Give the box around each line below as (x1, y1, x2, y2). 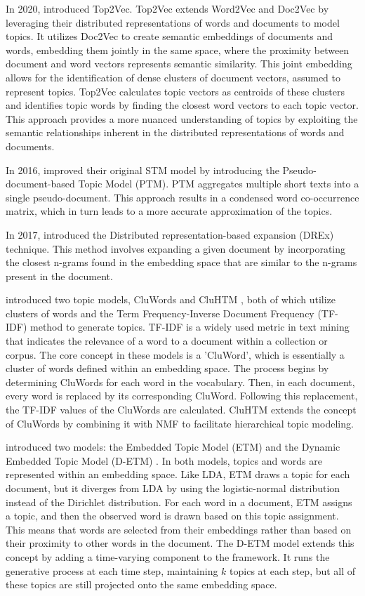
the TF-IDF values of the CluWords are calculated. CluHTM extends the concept (6, 402, 357, 417)
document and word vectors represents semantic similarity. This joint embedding (6, 56, 352, 71)
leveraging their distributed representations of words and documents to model (6, 15, 340, 29)
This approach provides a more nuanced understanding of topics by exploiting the (6, 111, 358, 126)
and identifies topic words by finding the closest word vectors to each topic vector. (6, 98, 359, 112)
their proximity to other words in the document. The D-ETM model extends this (6, 536, 354, 550)
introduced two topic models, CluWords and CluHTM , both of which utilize (6, 292, 336, 307)
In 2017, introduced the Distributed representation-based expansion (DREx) (6, 227, 334, 241)
